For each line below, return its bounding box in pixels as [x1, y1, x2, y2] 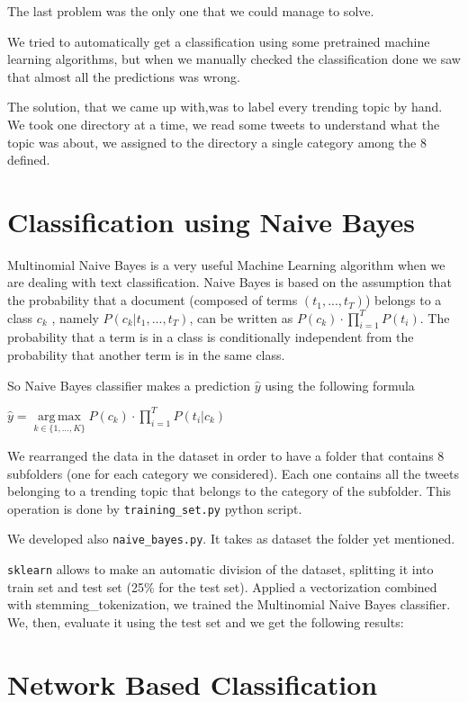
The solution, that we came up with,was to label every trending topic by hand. [7, 97, 443, 116]
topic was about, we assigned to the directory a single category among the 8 [7, 132, 427, 151]
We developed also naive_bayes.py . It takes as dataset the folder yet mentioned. [7, 529, 455, 548]
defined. [7, 150, 50, 169]
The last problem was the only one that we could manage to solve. [7, 2, 374, 20]
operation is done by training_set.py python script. [7, 499, 302, 517]
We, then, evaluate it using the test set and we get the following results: [7, 612, 404, 631]
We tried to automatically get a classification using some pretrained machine [7, 31, 430, 50]
